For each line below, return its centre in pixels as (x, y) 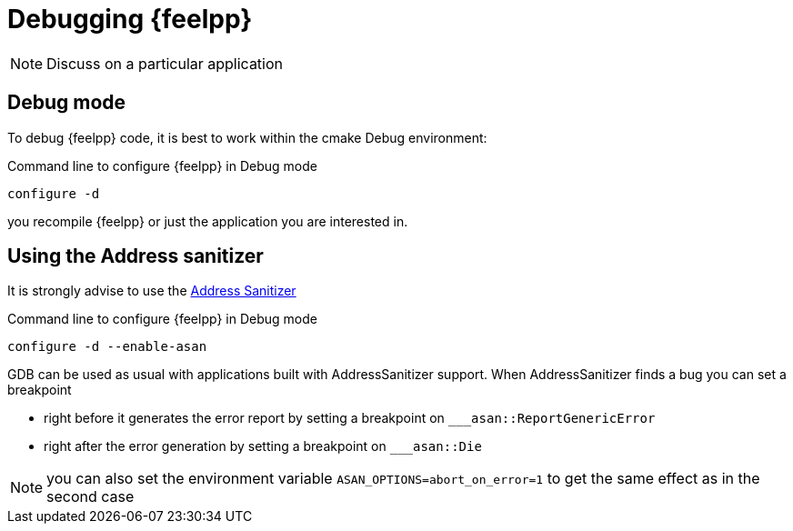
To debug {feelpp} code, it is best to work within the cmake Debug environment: (247, 137)
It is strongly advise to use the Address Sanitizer (152, 291)
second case (90, 497)
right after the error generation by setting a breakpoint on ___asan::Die (263, 446)
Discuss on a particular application (165, 63)
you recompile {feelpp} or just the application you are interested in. (208, 221)
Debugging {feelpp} (130, 19)
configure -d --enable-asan (107, 347)
